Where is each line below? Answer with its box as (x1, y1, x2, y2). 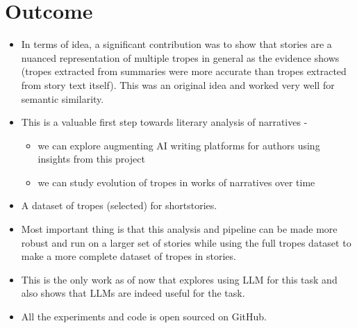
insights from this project (38, 151, 145, 166)
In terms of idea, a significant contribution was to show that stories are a (21, 37, 332, 51)
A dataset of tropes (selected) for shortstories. (21, 198, 217, 213)
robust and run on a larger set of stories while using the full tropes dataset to (21, 235, 351, 249)
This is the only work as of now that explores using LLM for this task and (21, 272, 338, 286)
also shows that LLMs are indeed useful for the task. (21, 286, 245, 300)
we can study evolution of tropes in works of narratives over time (38, 174, 315, 189)
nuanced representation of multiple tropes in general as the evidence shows (21, 50, 340, 65)
